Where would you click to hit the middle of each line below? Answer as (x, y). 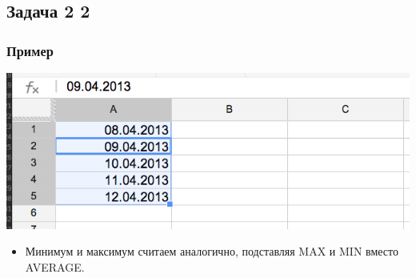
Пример (30, 50)
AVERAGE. (55, 266)
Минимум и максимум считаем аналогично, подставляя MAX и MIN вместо (212, 251)
